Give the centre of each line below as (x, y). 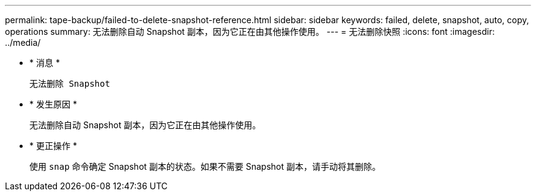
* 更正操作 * (53, 146)
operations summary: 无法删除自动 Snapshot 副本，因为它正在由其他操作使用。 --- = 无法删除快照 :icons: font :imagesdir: (250, 31)
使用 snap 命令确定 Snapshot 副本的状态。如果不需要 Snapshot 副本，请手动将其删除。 (205, 166)
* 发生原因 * (53, 104)
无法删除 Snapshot (70, 84)
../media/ (23, 42)
